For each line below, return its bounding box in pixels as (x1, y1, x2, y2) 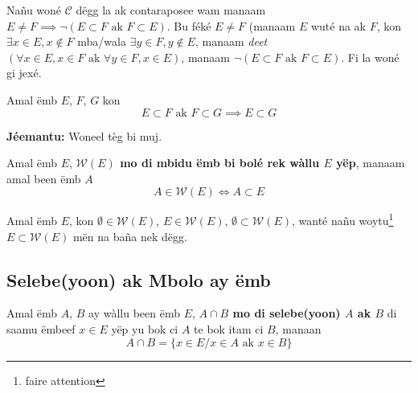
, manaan (275, 320, 322, 337)
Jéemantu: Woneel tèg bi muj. (6, 127, 162, 144)
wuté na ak (310, 17, 366, 34)
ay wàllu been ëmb (88, 305, 180, 321)
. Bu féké (166, 17, 211, 34)
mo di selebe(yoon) (232, 305, 341, 321)
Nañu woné (6, 2, 62, 18)
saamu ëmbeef (6, 320, 76, 337)
